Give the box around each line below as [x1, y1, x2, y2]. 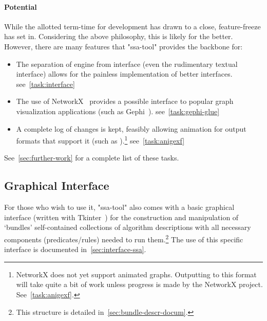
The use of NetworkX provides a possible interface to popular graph [16, 96, 234, 106]
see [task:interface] [16, 78, 75, 89]
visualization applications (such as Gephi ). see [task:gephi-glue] [16, 105, 220, 116]
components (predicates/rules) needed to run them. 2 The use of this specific [4, 232, 243, 244]
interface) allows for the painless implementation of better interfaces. [16, 68, 233, 79]
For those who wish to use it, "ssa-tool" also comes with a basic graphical [4, 202, 235, 212]
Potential [4, 1, 37, 12]
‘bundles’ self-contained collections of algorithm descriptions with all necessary [4, 222, 251, 233]
